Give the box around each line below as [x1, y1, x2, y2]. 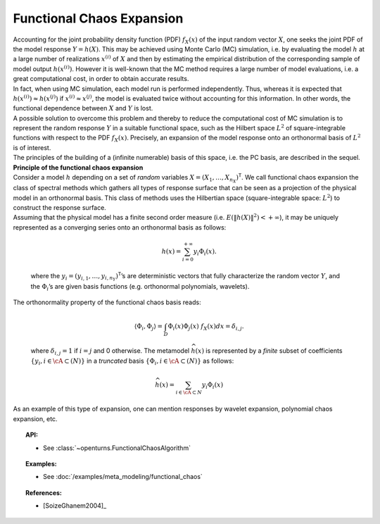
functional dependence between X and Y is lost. [13, 104, 153, 113]
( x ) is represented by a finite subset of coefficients [195, 347, 343, 355]
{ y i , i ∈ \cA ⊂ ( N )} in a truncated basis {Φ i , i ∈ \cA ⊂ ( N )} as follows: [30, 356, 234, 366]
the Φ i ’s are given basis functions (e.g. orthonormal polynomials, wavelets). [30, 282, 250, 292]
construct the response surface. [13, 203, 107, 211]
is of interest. [13, 143, 51, 151]
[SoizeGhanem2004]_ [43, 501, 107, 510]
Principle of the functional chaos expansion [13, 163, 144, 172]
